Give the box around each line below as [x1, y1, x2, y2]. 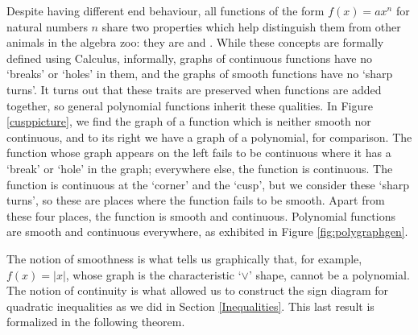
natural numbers [6, 18, 88, 35]
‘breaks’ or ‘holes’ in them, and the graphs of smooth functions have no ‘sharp [6, 65, 393, 82]
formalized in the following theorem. [6, 313, 185, 330]
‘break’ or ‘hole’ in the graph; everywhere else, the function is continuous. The [6, 159, 393, 176]
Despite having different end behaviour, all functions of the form [6, 2, 325, 19]
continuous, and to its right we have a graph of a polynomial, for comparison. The [6, 128, 412, 145]
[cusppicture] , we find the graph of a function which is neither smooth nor [6, 113, 371, 130]
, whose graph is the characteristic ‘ [65, 266, 242, 283]
